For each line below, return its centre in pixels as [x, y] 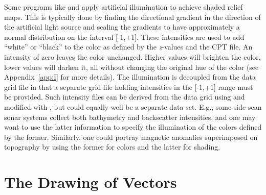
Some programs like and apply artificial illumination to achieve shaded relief [124, 7]
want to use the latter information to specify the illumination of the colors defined [133, 127]
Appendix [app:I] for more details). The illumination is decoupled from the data [130, 77]
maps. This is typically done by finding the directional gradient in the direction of [132, 17]
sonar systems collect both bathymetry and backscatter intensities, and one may [130, 117]
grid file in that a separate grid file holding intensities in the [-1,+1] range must [129, 87]
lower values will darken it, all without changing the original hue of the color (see [131, 67]
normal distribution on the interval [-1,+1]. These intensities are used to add [124, 36]
